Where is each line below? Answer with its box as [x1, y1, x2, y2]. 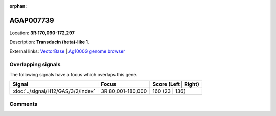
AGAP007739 [9, 16, 54, 25]
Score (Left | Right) [152, 81, 199, 88]
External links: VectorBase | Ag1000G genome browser [9, 48, 125, 54]
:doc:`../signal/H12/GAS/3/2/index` [12, 88, 96, 95]
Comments [9, 100, 38, 107]
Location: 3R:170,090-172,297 [9, 30, 75, 36]
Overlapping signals [9, 61, 61, 68]
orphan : [9, 3, 27, 9]
